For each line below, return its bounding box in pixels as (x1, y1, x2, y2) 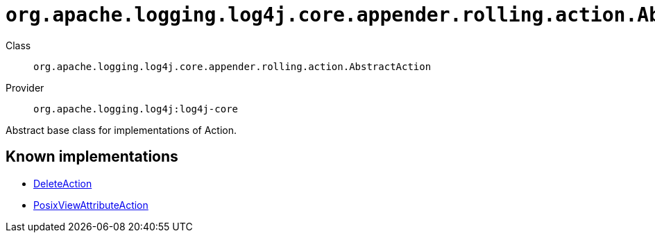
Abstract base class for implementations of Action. (6, 124, 237, 136)
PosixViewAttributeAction (33, 198, 148, 211)
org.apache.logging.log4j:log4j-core (33, 103, 239, 114)
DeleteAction (33, 177, 92, 189)
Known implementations (6, 148, 178, 166)
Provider (6, 81, 44, 94)
